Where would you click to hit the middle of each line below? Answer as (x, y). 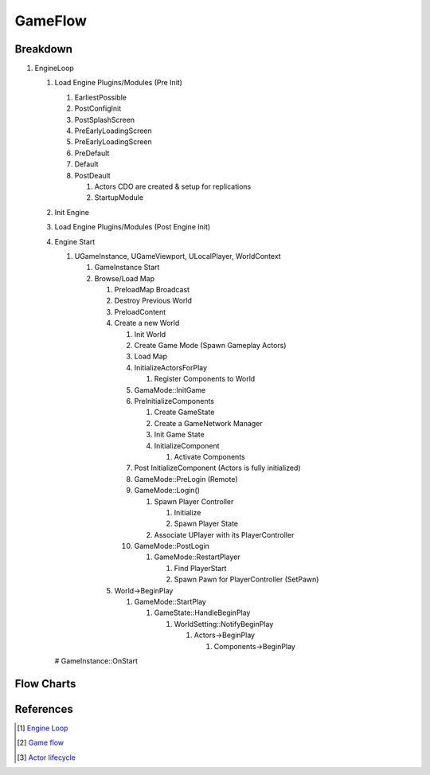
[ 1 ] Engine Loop (43, 728)
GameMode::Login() (167, 491)
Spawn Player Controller (194, 501)
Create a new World (147, 323)
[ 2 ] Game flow (41, 743)
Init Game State (179, 435)
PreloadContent (140, 311)
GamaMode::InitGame (170, 389)
